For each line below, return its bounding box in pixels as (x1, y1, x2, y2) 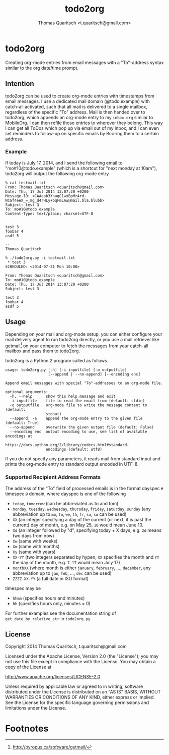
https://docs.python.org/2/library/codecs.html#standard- (5, 443, 129, 448)
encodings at (5, 434, 33, 439)
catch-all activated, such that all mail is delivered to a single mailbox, (5, 103, 147, 110)
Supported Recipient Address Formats (5, 474, 101, 481)
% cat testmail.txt (5, 180, 46, 185)
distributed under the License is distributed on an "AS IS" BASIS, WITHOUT (5, 689, 161, 695)
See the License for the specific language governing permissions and (5, 699, 149, 706)
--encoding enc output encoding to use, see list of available (10, 429, 147, 435)
